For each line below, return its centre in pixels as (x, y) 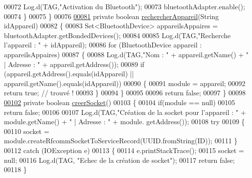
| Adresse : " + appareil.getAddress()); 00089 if (74, 64)
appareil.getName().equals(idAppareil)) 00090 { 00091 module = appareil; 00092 (125, 83)
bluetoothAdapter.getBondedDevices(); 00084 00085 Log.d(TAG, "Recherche (117, 35)
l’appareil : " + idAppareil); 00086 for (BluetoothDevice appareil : (103, 45)
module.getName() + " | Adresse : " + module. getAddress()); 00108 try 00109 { (125, 122)
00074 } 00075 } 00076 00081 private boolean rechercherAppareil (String (111, 16)
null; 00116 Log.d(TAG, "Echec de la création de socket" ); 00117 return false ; (119, 160)
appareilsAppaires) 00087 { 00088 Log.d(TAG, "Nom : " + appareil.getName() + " (126, 54)
